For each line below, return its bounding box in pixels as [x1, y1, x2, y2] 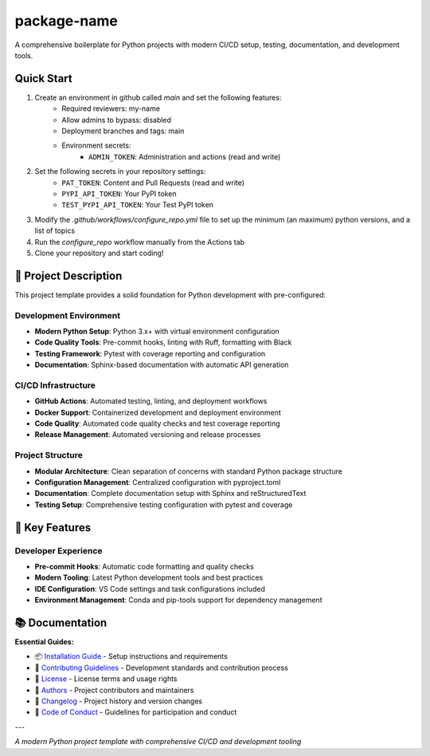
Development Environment [14, 309, 121, 321]
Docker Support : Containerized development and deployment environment [34, 408, 282, 417]
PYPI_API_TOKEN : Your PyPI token [61, 188, 177, 199]
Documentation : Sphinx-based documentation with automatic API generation [34, 360, 289, 370]
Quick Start [14, 72, 72, 85]
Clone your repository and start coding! [34, 248, 164, 258]
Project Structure [14, 450, 83, 461]
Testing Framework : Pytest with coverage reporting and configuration [34, 348, 266, 358]
